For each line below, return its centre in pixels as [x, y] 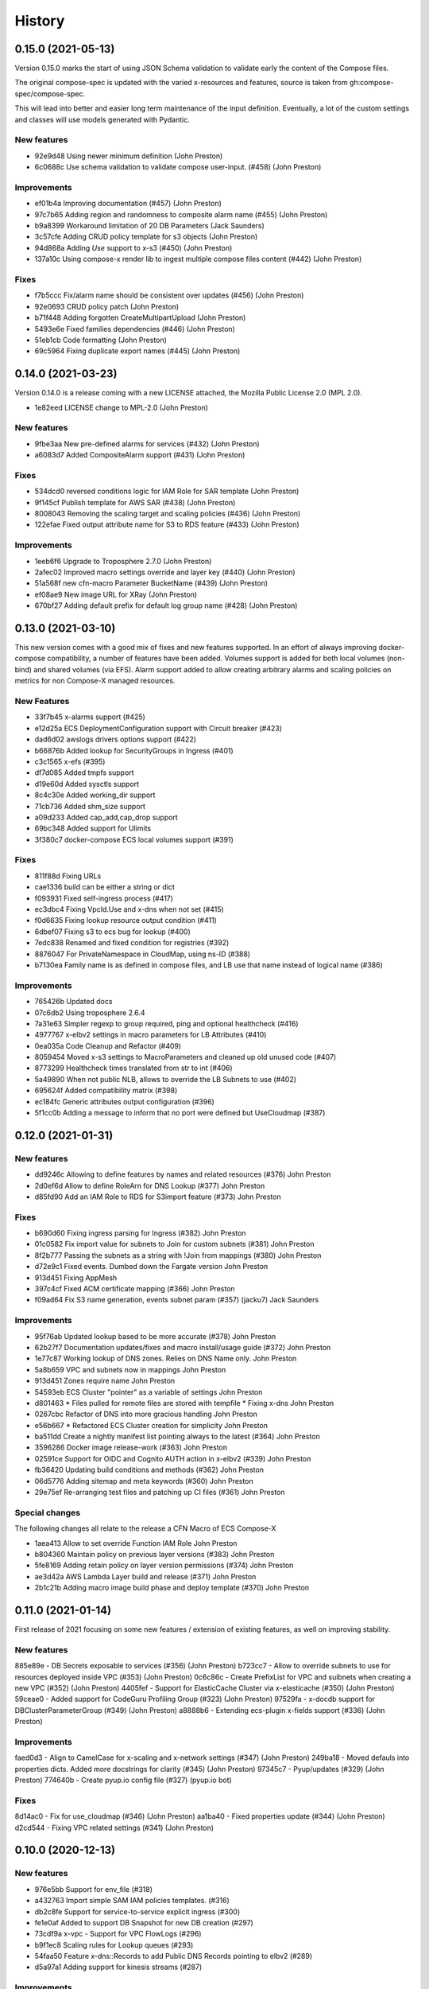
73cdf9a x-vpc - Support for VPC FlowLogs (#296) [118, 1934]
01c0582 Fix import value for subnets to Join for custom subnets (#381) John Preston [174, 1244]
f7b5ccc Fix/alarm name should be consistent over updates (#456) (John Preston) [169, 295]
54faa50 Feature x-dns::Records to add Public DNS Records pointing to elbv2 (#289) [174, 1956]
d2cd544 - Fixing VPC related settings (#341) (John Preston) [114, 1827]
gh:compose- [372, 83]
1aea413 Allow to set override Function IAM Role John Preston [136, 1543]
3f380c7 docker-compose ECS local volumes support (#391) [134, 839]
